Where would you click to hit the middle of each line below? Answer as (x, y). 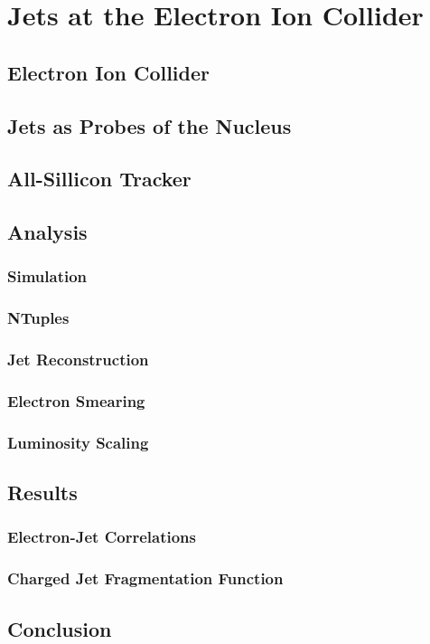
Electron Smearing (76, 400)
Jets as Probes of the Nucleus (150, 125)
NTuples (38, 318)
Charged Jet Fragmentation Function (145, 578)
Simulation (47, 276)
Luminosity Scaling (78, 442)
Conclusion (60, 628)
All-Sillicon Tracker (99, 179)
